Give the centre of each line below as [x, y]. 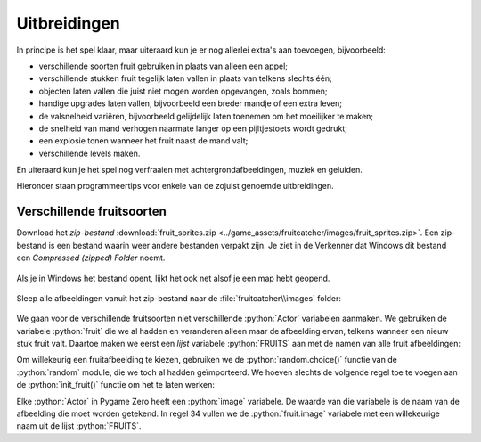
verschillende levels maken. [90, 153]
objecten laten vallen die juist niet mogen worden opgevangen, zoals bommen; [183, 91]
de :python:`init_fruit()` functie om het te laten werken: [116, 385]
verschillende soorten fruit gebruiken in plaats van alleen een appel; [163, 66]
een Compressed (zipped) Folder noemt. [91, 258]
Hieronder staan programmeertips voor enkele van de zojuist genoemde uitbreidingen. [175, 186]
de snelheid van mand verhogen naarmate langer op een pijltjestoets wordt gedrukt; [193, 128]
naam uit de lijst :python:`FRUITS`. [79, 426]
